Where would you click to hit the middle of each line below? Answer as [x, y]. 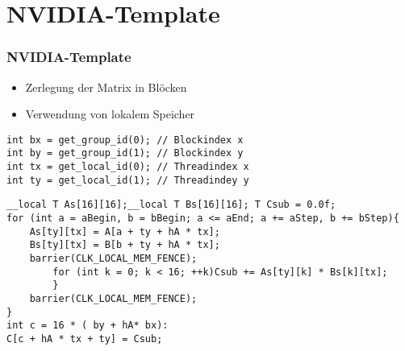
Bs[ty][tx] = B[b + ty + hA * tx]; [125, 245]
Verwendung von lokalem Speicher [110, 114]
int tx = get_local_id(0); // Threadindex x [128, 167]
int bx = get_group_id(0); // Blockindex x [125, 140]
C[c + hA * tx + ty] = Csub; [85, 339]
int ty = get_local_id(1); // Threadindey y [128, 180]
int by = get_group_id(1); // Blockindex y [125, 153]
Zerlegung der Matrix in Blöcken [106, 87]
